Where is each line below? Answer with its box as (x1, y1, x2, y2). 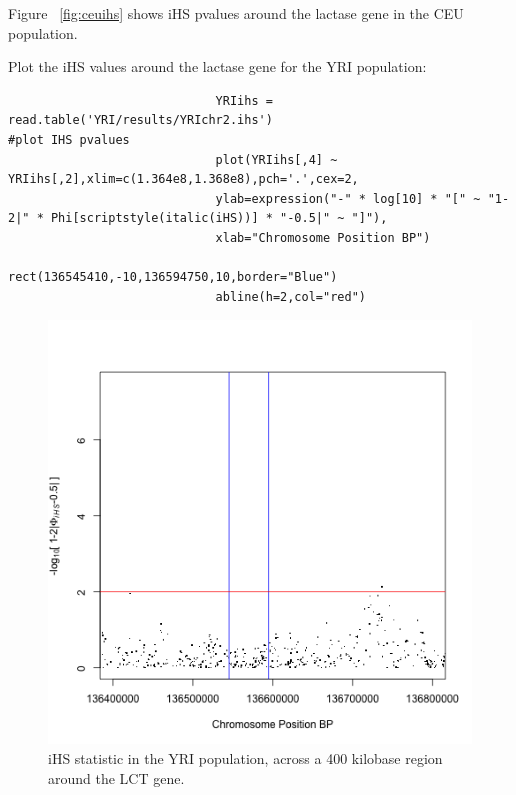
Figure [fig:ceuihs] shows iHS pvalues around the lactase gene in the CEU (8, 3, 464, 23)
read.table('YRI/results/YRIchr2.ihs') (8, 113, 273, 128)
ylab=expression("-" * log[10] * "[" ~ (215, 191, 481, 206)
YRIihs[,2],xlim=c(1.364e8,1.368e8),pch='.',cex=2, (8, 172, 359, 187)
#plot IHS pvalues (8, 132, 130, 147)
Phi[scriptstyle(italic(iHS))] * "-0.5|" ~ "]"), (50, 211, 388, 226)
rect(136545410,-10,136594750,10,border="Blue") (8, 270, 338, 285)
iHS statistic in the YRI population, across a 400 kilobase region (48, 747, 443, 768)
